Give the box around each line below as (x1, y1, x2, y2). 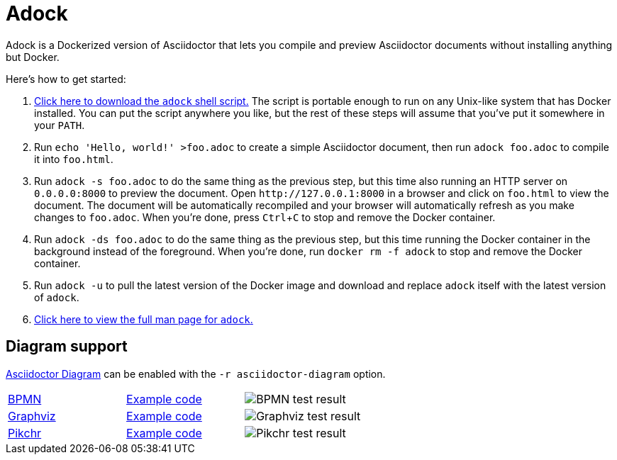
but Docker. (6, 50, 60, 63)
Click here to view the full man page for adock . (34, 313, 253, 325)
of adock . (34, 291, 79, 303)
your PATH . (34, 118, 85, 131)
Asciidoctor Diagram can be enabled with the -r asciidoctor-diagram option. (6, 367, 386, 380)
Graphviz (8, 408, 56, 423)
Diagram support (6, 337, 128, 356)
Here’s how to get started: (6, 72, 126, 85)
